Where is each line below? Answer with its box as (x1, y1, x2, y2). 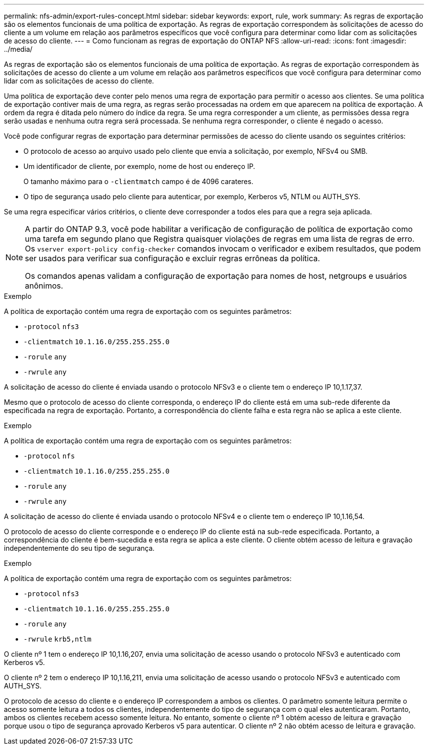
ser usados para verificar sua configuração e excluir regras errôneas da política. (25, 253, 320, 263)
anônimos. (25, 281, 64, 291)
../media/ (4, 45, 33, 53)
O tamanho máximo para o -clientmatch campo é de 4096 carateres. (23, 177, 254, 186)
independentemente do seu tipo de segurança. (4, 544, 155, 552)
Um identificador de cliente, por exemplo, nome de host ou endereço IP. (23, 162, 256, 170)
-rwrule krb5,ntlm (23, 635, 91, 643)
